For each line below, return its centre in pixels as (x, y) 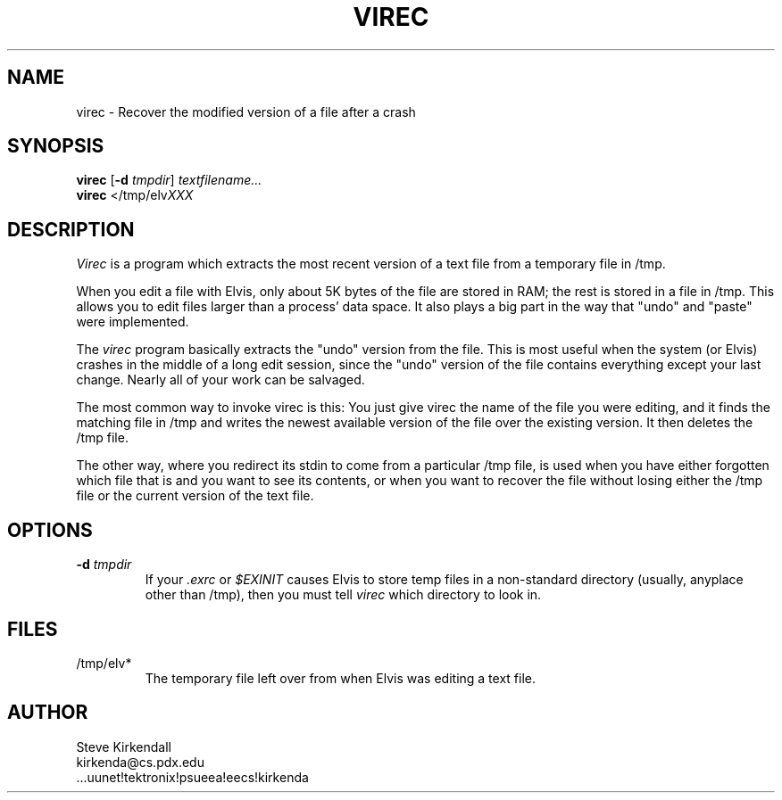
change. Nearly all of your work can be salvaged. (220, 380)
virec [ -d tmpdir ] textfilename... (169, 180)
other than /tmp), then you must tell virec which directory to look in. (343, 595)
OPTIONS (50, 530)
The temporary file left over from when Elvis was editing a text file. (340, 678)
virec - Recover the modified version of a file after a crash (246, 111)
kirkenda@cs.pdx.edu (140, 762)
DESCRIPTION (71, 229)
